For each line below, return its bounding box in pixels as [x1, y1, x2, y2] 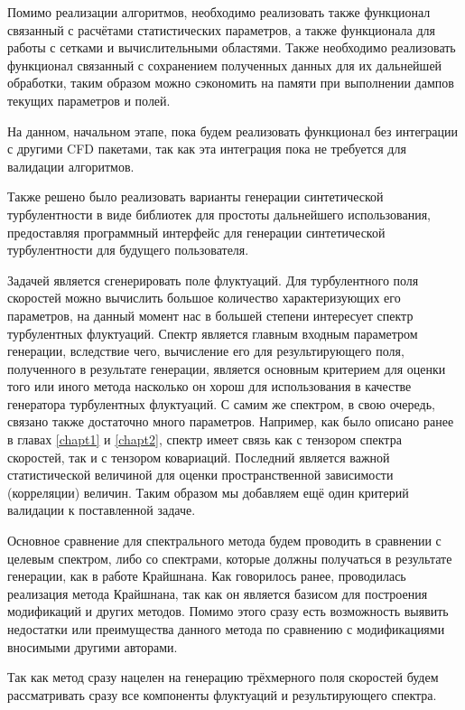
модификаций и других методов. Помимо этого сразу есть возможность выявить [7, 602, 449, 621]
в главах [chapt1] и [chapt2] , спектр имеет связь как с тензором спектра [7, 430, 402, 449]
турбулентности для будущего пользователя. [7, 240, 249, 259]
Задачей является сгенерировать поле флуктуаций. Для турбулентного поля [7, 270, 419, 289]
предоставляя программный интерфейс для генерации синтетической [7, 222, 386, 241]
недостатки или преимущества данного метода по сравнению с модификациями [7, 620, 445, 638]
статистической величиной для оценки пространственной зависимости [7, 465, 394, 484]
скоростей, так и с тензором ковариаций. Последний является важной [7, 447, 390, 466]
